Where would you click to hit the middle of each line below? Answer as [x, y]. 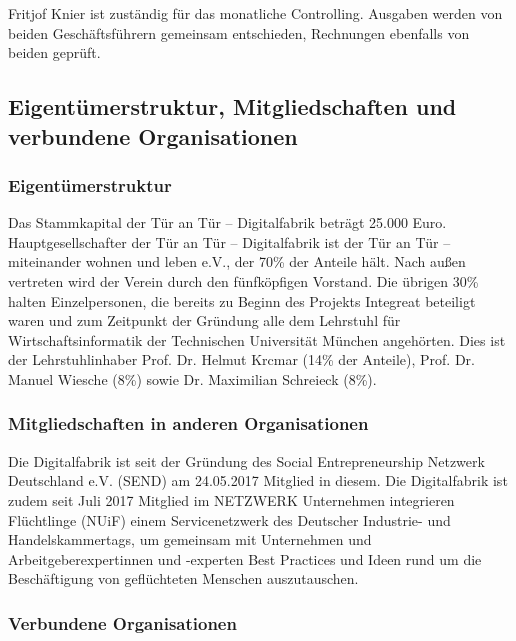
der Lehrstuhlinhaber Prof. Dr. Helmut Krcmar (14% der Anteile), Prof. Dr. [241, 359]
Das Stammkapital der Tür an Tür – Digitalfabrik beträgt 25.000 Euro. [227, 222]
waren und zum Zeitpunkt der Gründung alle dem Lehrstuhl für [204, 320]
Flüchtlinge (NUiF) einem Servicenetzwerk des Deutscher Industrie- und [229, 519]
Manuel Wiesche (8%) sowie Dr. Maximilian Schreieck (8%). [192, 378]
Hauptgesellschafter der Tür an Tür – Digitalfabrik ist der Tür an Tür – [229, 241]
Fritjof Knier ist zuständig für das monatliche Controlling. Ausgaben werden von [255, 13]
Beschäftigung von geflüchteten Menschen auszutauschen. [183, 578]
